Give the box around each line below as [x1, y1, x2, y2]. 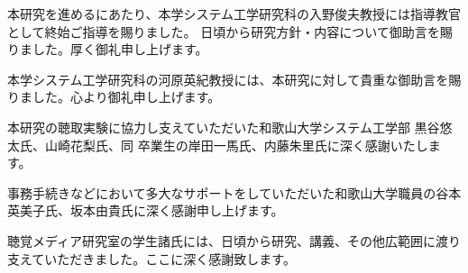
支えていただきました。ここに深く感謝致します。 [7, 249, 296, 268]
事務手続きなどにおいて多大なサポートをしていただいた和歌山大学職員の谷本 [7, 183, 462, 202]
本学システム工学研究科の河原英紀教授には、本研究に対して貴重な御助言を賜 [7, 69, 462, 88]
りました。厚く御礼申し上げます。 [7, 40, 208, 59]
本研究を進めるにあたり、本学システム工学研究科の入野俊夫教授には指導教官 [7, 5, 462, 23]
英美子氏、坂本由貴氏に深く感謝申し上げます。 [7, 201, 284, 220]
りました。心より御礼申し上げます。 [7, 87, 221, 106]
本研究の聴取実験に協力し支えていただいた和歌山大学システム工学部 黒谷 [7, 117, 440, 136]
